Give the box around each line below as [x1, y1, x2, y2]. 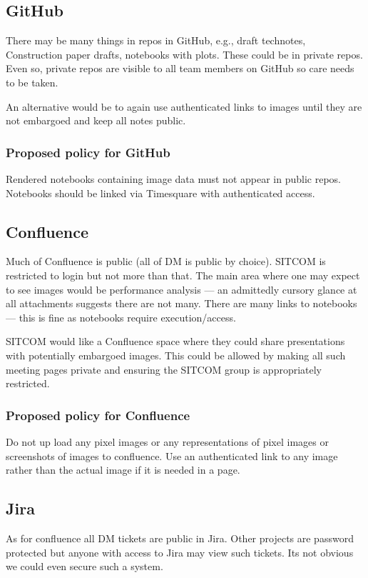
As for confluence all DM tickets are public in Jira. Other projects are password [6, 530, 354, 545]
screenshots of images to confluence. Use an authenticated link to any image [6, 448, 338, 463]
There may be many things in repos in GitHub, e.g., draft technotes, [6, 33, 306, 48]
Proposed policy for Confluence [6, 406, 190, 424]
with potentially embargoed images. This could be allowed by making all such [6, 347, 346, 362]
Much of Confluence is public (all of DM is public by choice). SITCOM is [6, 254, 326, 269]
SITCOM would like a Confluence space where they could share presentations [6, 334, 345, 349]
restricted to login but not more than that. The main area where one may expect [6, 267, 360, 282]
